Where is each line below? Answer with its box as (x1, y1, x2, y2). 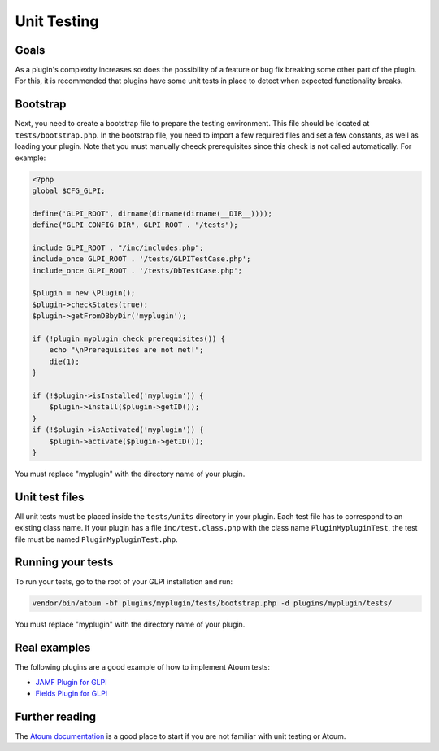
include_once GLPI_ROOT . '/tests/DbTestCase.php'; (32, 265, 243, 275)
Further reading (15, 710, 97, 723)
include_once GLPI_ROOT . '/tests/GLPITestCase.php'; (32, 255, 251, 264)
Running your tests (15, 556, 114, 570)
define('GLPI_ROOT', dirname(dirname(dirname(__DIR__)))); (32, 208, 272, 218)
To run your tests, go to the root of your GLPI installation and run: (15, 577, 233, 587)
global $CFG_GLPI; (32, 186, 106, 195)
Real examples (15, 641, 91, 655)
